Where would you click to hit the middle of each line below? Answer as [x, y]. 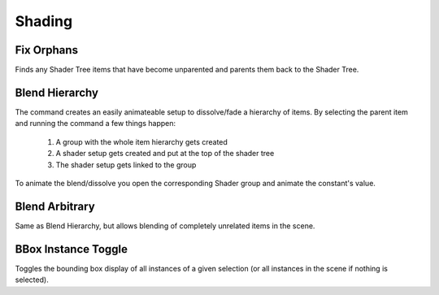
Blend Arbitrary [55, 206]
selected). [32, 280]
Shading [44, 21]
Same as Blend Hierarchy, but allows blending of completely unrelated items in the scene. [165, 226]
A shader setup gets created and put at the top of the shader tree [165, 154]
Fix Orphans [47, 50]
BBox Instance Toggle [72, 249]
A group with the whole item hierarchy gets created [141, 141]
